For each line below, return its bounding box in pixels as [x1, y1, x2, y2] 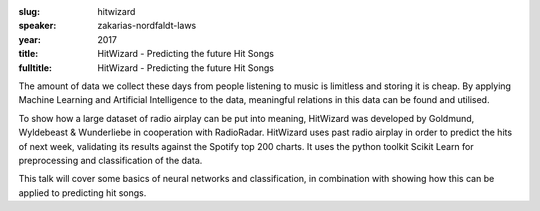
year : [18, 33, 42, 45]
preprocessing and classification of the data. [18, 154, 203, 166]
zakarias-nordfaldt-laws [97, 20, 197, 32]
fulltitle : [18, 61, 52, 74]
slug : [18, 6, 40, 17]
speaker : [18, 20, 57, 32]
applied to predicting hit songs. [18, 186, 147, 199]
